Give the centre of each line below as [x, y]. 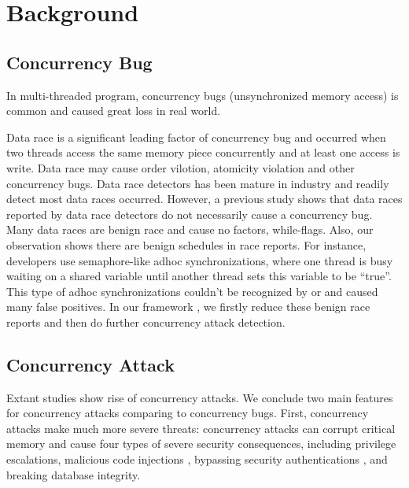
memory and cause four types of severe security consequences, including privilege [201, 444]
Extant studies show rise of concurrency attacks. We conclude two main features [200, 397]
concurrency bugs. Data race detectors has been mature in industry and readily [198, 183]
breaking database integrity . [74, 474]
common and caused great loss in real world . [114, 111]
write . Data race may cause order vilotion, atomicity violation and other [181, 167]
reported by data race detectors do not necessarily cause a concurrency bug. [190, 214]
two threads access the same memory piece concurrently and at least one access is [203, 152]
